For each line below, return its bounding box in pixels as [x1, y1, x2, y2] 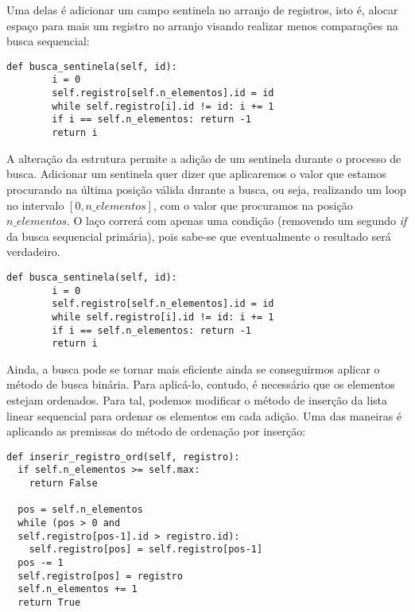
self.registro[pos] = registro [17, 570, 183, 582]
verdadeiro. [6, 243, 60, 260]
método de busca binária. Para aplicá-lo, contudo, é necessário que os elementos [6, 376, 395, 393]
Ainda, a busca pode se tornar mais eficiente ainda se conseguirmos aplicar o [6, 360, 380, 377]
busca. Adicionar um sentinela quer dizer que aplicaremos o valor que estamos [6, 165, 386, 182]
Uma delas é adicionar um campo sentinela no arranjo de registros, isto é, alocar [6, 2, 398, 17]
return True [17, 597, 81, 608]
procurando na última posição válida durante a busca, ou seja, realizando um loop [6, 180, 406, 197]
